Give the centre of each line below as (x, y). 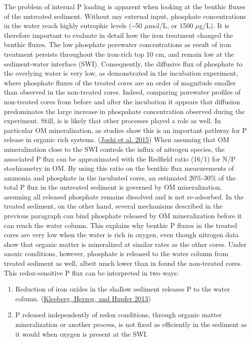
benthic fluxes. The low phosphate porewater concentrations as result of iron (118, 44)
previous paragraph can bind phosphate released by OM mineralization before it (123, 216)
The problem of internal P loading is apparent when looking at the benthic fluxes (125, 6)
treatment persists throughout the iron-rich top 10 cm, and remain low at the (119, 54)
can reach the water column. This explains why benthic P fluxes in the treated (121, 225)
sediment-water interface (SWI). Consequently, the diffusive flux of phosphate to (123, 63)
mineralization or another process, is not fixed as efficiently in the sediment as (131, 324)
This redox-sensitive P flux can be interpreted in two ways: (91, 272)
